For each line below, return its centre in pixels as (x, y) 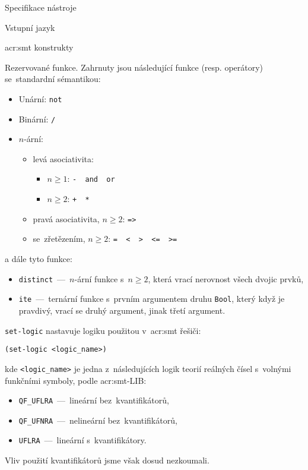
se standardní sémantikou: (53, 79)
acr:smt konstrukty (39, 47)
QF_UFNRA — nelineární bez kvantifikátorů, (98, 420)
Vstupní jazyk (30, 27)
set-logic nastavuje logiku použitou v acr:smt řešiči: (103, 330)
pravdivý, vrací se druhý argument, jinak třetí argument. (122, 310)
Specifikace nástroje (41, 7)
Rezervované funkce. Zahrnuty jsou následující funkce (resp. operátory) (134, 67)
